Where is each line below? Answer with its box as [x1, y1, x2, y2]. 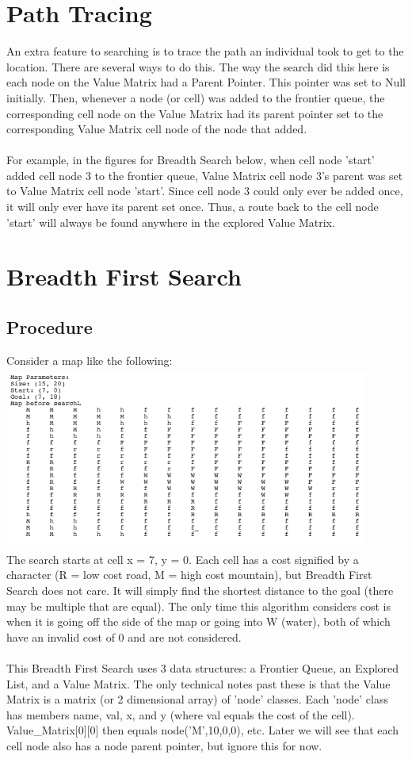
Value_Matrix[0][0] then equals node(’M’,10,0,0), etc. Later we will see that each [6, 722, 399, 738]
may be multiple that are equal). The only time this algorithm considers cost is [6, 597, 391, 614]
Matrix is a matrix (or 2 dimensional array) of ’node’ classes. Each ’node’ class [6, 691, 388, 707]
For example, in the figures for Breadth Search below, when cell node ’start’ [6, 151, 375, 168]
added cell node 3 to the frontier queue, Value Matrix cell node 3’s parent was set [6, 167, 403, 183]
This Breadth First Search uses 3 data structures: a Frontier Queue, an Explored [6, 659, 399, 676]
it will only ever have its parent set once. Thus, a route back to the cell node [6, 198, 379, 215]
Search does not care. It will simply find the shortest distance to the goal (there [6, 581, 394, 598]
